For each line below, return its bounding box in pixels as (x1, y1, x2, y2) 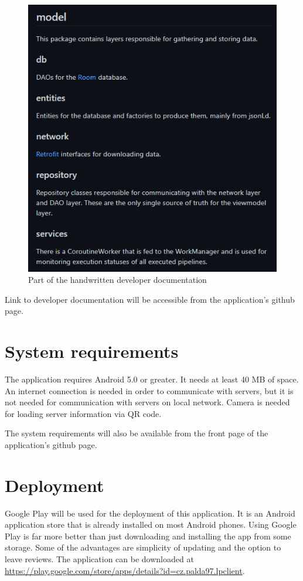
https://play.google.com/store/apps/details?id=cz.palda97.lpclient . (5, 564, 245, 576)
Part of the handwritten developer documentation (28, 274, 207, 286)
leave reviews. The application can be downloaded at (5, 553, 194, 565)
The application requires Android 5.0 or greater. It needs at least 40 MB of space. (5, 373, 299, 385)
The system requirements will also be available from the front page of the (5, 427, 268, 439)
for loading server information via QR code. (5, 407, 162, 419)
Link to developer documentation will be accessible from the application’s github (5, 293, 295, 305)
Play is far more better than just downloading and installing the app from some (5, 529, 291, 542)
